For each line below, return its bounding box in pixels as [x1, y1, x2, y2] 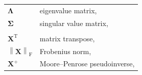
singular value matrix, [39, 17, 108, 28]
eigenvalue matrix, [39, 5, 97, 15]
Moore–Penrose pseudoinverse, [39, 58, 135, 69]
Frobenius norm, [39, 45, 91, 56]
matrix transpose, [39, 33, 95, 43]
